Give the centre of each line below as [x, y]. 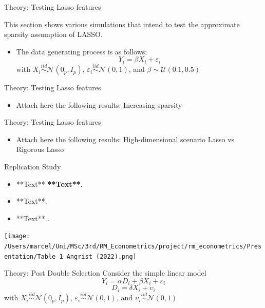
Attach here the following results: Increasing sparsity [99, 104]
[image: [17, 236]
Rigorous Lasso [40, 149]
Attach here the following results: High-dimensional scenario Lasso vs [125, 139]
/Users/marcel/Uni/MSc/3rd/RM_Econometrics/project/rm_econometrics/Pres [133, 247]
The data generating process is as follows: [82, 51]
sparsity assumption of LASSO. [53, 34]
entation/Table [30, 256]
